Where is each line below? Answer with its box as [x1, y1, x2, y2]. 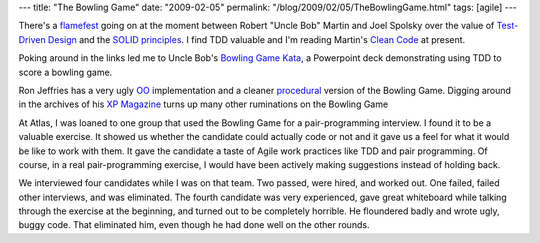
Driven [18, 33, 46, 45]
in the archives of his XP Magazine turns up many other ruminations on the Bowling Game [18, 98, 389, 110]
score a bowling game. [18, 66, 113, 78]
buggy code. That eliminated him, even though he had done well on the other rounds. [18, 219, 370, 231]
